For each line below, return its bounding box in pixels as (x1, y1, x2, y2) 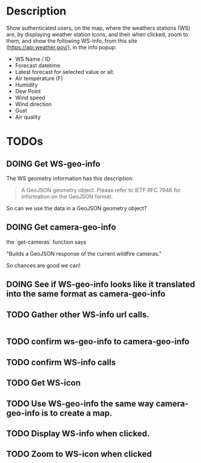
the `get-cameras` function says (6, 238, 87, 245)
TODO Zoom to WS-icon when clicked (6, 449, 153, 459)
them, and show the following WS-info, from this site (6, 37, 137, 44)
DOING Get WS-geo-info (6, 159, 101, 169)
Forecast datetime (15, 62, 61, 69)
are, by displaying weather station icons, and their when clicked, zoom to (6, 30, 189, 38)
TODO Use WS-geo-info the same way (6, 398, 154, 408)
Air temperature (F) (15, 75, 64, 82)
